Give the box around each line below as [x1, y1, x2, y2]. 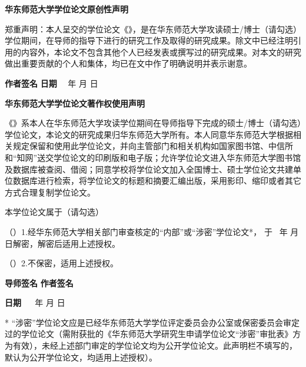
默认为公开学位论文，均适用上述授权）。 [5, 351, 157, 363]
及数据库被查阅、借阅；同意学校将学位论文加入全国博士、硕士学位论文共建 [5, 163, 293, 175]
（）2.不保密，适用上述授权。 [5, 257, 118, 269]
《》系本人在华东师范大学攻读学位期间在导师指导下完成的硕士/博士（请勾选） [5, 117, 301, 129]
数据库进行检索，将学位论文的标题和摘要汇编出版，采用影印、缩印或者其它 [12, 174, 301, 187]
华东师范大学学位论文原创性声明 [5, 3, 128, 15]
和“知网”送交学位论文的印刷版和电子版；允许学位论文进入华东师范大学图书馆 [5, 151, 301, 163]
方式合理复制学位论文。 [5, 186, 95, 198]
